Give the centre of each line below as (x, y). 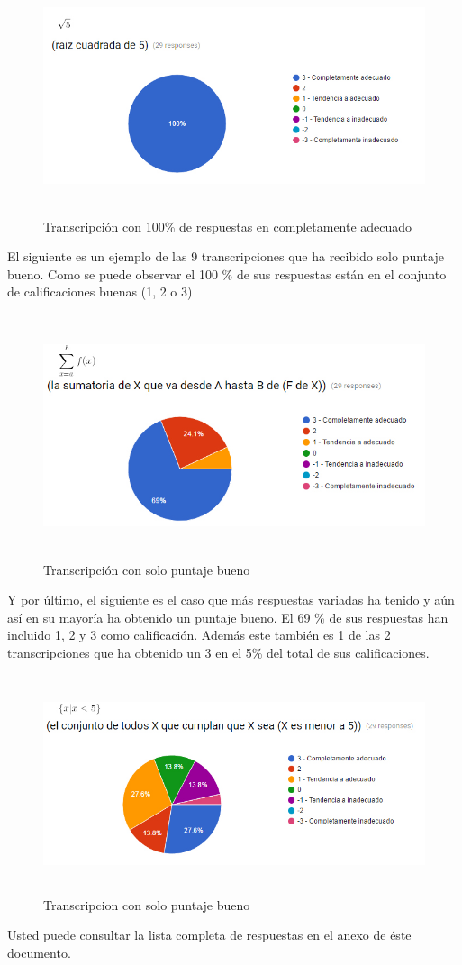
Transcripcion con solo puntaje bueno (147, 904)
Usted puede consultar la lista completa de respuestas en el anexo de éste (209, 935)
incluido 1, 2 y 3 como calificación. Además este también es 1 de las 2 (199, 635)
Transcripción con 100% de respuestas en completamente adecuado (228, 226)
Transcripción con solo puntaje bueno (147, 569)
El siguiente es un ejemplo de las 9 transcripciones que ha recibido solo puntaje (226, 256)
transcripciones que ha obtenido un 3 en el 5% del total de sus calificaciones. (218, 653)
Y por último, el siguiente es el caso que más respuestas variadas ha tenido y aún (231, 600)
